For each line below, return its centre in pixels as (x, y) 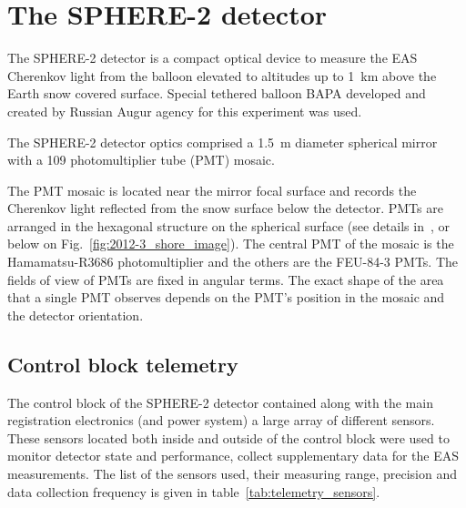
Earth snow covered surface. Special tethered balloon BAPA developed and (217, 93)
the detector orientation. (76, 315)
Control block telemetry (123, 364)
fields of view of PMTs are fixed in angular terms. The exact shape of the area (226, 279)
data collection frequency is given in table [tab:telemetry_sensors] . (194, 491)
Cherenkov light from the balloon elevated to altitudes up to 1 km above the (222, 75)
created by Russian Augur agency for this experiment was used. (185, 111)
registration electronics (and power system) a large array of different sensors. (221, 420)
